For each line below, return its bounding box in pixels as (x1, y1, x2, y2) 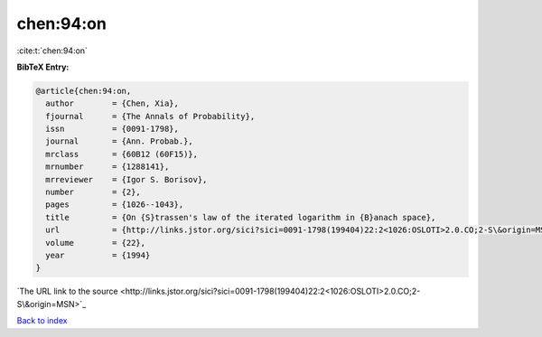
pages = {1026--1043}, (45, 200, 184, 210)
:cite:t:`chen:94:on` (16, 45, 88, 56)
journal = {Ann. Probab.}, (45, 136, 193, 146)
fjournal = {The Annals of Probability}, (45, 111, 256, 121)
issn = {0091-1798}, (45, 124, 180, 135)
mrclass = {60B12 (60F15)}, (45, 149, 199, 159)
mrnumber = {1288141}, (45, 162, 170, 172)
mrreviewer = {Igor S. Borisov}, (45, 174, 208, 184)
